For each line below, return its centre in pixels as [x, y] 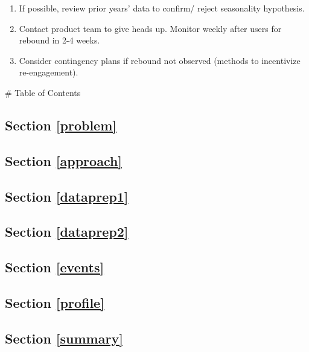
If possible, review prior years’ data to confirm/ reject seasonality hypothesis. [162, 8]
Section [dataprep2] [67, 232]
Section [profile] [55, 302]
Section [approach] [64, 160]
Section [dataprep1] [67, 196]
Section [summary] [64, 338]
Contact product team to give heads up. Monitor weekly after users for [150, 28]
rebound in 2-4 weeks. [59, 40]
